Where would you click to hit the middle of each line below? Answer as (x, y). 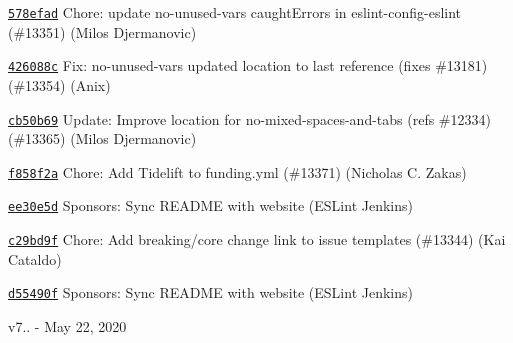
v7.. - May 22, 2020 (67, 325)
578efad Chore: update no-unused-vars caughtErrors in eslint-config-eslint (235, 12)
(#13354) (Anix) (59, 84)
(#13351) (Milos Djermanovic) (102, 31)
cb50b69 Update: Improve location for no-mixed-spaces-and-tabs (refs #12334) (249, 118)
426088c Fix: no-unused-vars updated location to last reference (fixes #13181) (248, 65)
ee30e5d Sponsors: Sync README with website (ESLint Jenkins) (210, 205)
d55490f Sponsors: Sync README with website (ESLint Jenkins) (210, 292)
